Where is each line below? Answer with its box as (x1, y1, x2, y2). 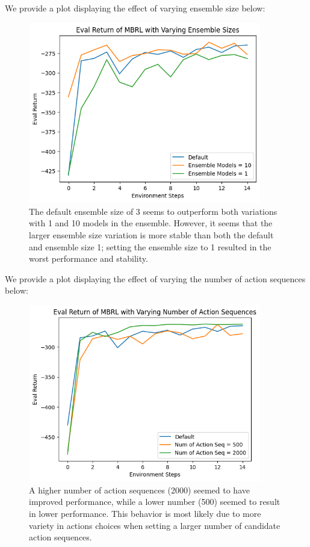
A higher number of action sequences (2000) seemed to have (29, 483, 250, 496)
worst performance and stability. (29, 252, 148, 265)
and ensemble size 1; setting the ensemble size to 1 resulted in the (29, 240, 271, 253)
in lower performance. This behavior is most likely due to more (29, 507, 261, 519)
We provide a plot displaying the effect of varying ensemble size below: (5, 2, 265, 14)
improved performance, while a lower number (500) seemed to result (29, 495, 281, 508)
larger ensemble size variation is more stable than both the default (29, 229, 274, 241)
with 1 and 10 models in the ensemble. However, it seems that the (29, 217, 273, 229)
